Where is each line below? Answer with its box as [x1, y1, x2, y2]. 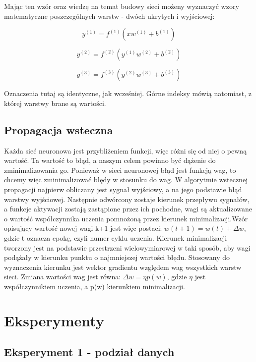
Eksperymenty [4, 310, 104, 330]
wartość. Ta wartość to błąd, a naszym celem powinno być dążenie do [4, 155, 216, 165]
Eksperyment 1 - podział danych [4, 344, 175, 360]
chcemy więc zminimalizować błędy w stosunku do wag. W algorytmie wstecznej [4, 174, 248, 185]
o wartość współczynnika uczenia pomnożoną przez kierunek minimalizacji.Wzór [4, 213, 248, 223]
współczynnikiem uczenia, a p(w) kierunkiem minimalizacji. [4, 281, 185, 291]
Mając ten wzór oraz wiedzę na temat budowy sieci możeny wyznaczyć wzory [4, 1, 239, 11]
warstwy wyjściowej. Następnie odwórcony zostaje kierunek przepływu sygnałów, [4, 194, 250, 204]
